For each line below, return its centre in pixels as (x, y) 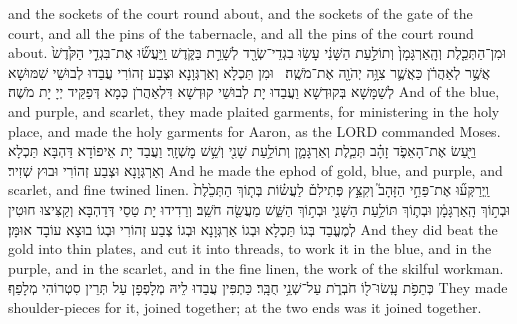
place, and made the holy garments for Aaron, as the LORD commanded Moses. (254, 130)
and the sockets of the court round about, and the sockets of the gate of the (240, 13)
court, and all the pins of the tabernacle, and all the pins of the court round (241, 32)
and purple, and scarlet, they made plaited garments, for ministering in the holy (254, 110)
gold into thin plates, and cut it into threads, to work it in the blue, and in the (250, 248)
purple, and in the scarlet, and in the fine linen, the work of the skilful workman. (256, 267)
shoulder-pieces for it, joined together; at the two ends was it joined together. (245, 306)
